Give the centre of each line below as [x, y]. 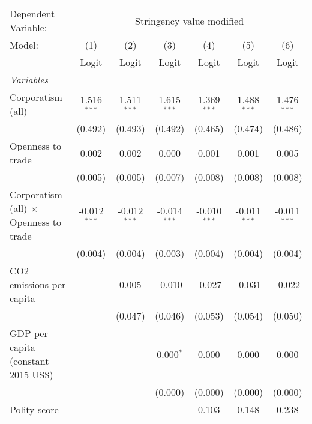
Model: [24, 45]
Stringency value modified [190, 20]
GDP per [29, 333]
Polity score [34, 409]
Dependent [32, 14]
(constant [29, 361]
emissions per [38, 284]
